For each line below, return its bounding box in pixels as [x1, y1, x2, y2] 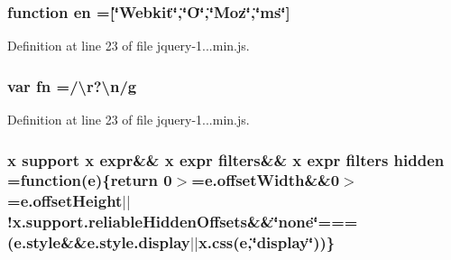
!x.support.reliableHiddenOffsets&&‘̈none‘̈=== [7, 210, 358, 233]
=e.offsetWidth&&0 [191, 169, 340, 191]
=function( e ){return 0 [7, 169, 172, 191]
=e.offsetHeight [7, 190, 123, 212]
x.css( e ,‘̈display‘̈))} [198, 231, 336, 254]
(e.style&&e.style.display [7, 231, 190, 254]
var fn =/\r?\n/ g [7, 74, 137, 97]
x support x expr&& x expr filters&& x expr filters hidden [7, 148, 445, 171]
